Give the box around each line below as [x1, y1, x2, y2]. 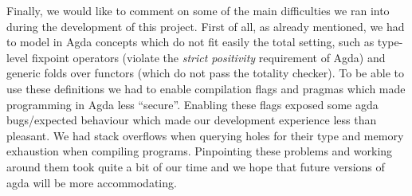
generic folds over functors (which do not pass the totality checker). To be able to [6, 65, 404, 81]
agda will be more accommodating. [6, 174, 177, 190]
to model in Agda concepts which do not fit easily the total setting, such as [6, 33, 375, 50]
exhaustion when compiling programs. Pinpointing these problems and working [6, 143, 393, 159]
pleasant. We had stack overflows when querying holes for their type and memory [6, 127, 404, 143]
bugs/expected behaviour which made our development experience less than [6, 112, 377, 128]
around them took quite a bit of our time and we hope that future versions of [6, 158, 385, 174]
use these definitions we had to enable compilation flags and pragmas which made [6, 80, 406, 96]
